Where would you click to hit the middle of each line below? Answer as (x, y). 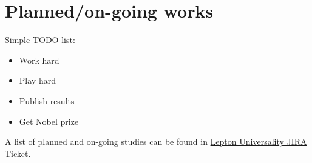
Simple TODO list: (40, 40)
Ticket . (18, 153)
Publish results (47, 100)
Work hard (39, 60)
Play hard (37, 80)
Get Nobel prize (49, 121)
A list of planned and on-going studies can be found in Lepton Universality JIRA (156, 141)
